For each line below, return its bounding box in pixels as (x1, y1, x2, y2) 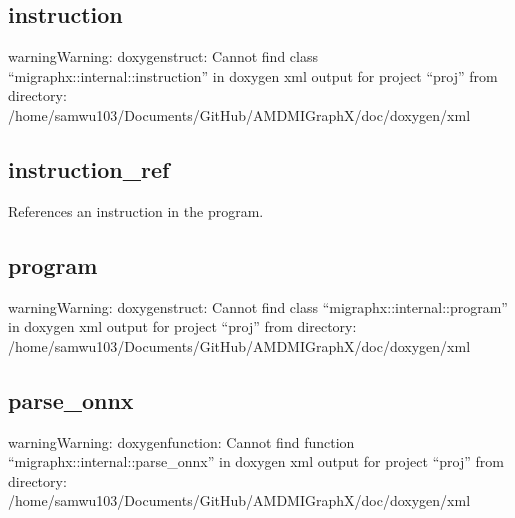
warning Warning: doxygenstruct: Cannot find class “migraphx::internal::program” (8, 296, 508, 317)
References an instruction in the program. (8, 200, 264, 221)
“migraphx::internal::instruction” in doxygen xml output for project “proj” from (8, 65, 498, 86)
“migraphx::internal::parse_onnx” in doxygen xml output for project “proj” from (8, 451, 504, 472)
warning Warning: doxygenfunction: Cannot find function (8, 431, 355, 452)
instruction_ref (8, 153, 170, 184)
